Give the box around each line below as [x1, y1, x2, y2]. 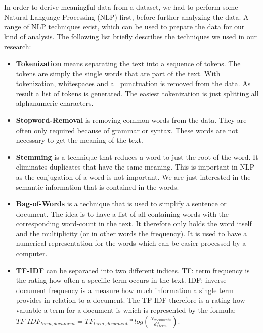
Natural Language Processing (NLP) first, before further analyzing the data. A [4, 11, 249, 22]
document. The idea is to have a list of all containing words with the [16, 208, 229, 219]
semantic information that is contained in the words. [16, 181, 179, 192]
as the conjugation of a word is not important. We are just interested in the [16, 171, 251, 182]
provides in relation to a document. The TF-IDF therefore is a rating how [16, 295, 245, 305]
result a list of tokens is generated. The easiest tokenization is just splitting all [16, 88, 259, 98]
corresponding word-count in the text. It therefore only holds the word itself [16, 218, 252, 229]
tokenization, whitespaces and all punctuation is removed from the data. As [16, 78, 251, 89]
